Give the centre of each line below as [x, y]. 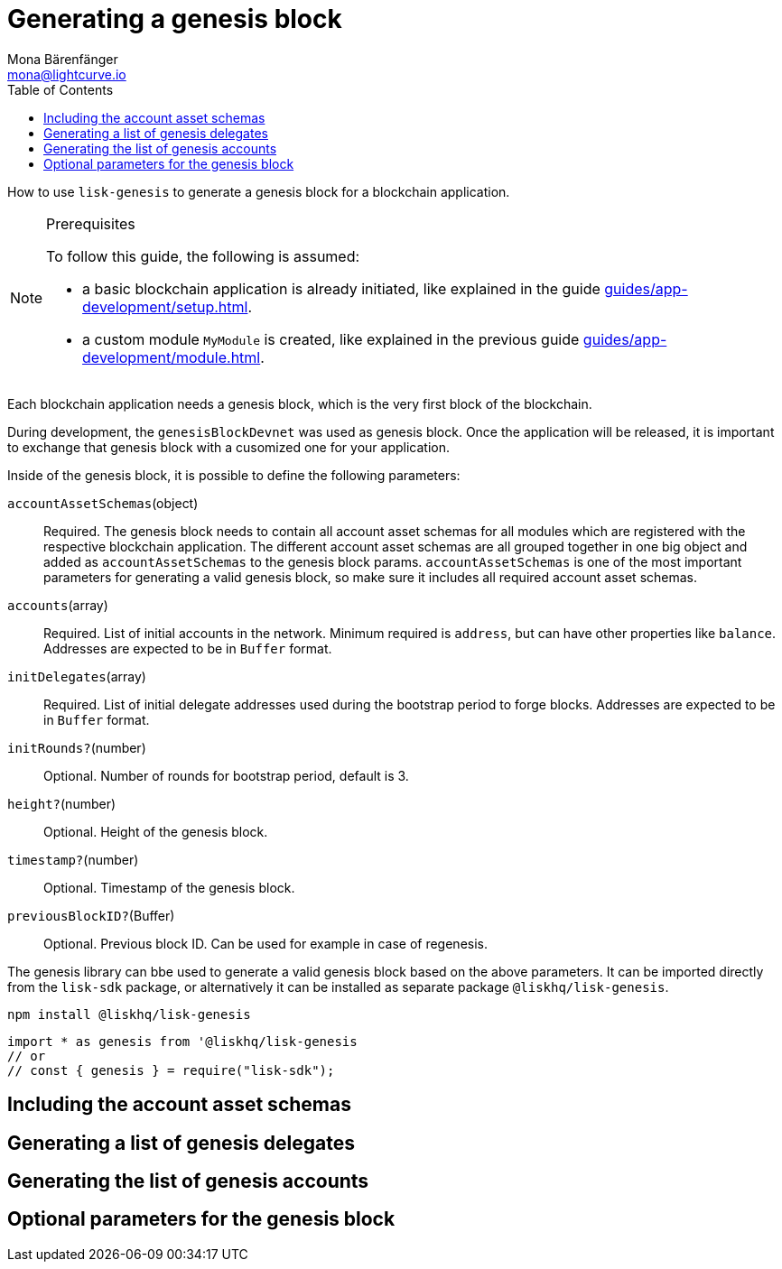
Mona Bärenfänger [63, 59]
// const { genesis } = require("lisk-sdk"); [171, 1070]
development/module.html [172, 357]
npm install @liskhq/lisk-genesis [129, 1014]
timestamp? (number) [73, 859]
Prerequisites [91, 223]
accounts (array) [58, 605]
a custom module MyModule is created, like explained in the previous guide [331, 339]
